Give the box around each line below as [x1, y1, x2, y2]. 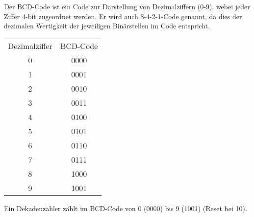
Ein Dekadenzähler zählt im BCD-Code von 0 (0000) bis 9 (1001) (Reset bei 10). [4, 203, 247, 213]
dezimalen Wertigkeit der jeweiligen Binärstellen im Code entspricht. [4, 21, 210, 31]
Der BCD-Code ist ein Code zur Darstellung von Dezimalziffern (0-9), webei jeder [4, 1, 250, 11]
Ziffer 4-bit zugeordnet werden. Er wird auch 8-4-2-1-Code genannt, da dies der [4, 11, 242, 21]
